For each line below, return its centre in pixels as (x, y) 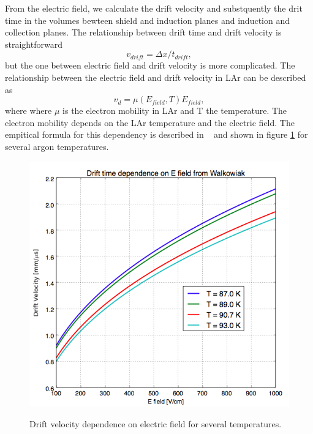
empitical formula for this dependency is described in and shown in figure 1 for (156, 134)
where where (28, 110)
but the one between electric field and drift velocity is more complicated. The (150, 65)
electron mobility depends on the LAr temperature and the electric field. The (150, 122)
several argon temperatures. (57, 146)
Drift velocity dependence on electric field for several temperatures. (156, 423)
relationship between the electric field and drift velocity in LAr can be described (156, 77)
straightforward (34, 44)
